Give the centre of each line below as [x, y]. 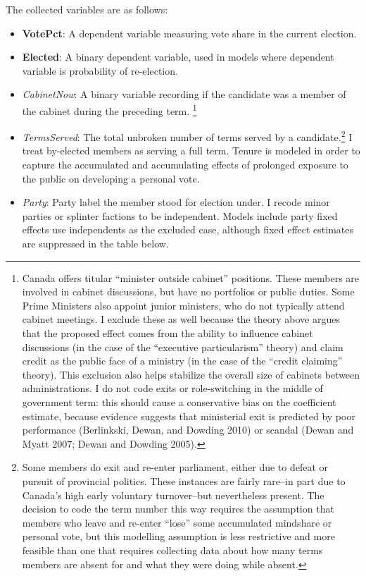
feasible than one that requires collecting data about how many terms [172, 550]
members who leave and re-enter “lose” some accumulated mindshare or [177, 522]
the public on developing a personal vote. [111, 178]
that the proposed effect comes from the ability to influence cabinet [168, 333]
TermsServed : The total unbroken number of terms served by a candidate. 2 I [187, 136]
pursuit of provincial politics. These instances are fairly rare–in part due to [184, 480]
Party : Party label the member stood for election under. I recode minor [176, 202]
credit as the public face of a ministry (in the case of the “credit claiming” [182, 361]
